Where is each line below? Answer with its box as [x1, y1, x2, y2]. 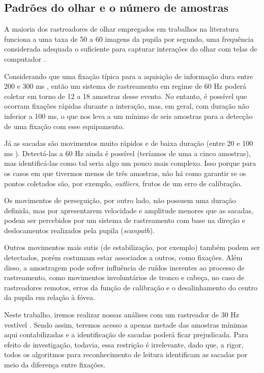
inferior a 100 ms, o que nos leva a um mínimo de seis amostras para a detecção [4, 110, 253, 121]
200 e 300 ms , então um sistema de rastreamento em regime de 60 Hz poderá [4, 81, 246, 91]
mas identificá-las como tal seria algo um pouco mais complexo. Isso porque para [4, 158, 256, 168]
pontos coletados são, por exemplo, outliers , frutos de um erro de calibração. [4, 178, 242, 188]
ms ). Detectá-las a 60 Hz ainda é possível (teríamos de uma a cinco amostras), [4, 147, 251, 158]
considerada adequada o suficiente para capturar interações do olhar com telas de [4, 43, 257, 54]
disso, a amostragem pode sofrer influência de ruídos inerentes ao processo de [4, 262, 245, 272]
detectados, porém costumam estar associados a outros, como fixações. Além [4, 252, 243, 263]
